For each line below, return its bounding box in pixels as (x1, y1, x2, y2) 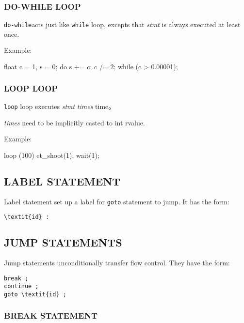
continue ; (4, 283, 39, 290)
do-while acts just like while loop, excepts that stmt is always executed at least (4, 19, 241, 30)
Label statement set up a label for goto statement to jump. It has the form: (4, 196, 229, 206)
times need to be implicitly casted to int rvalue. (4, 117, 145, 127)
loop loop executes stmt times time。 (4, 101, 115, 111)
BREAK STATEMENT (4, 309, 98, 321)
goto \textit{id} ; (4, 291, 66, 298)
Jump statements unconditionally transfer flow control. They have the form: (4, 258, 230, 268)
